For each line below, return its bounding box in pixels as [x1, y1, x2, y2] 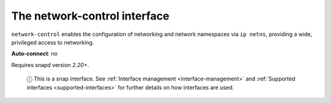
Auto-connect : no [11, 50, 58, 57]
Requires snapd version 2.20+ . [11, 61, 89, 68]
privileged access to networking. [11, 38, 94, 46]
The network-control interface [11, 9, 170, 23]
